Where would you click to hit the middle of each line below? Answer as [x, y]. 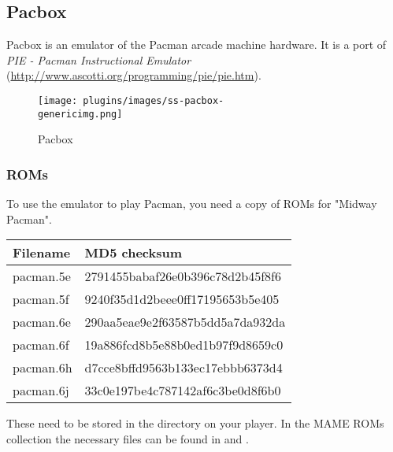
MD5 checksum [133, 253]
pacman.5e [42, 276]
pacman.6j [41, 391]
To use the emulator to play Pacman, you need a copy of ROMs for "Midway [192, 204]
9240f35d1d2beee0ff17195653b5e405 [182, 299]
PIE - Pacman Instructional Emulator [99, 59]
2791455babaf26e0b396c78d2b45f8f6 [183, 276]
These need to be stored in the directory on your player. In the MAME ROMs [195, 423]
